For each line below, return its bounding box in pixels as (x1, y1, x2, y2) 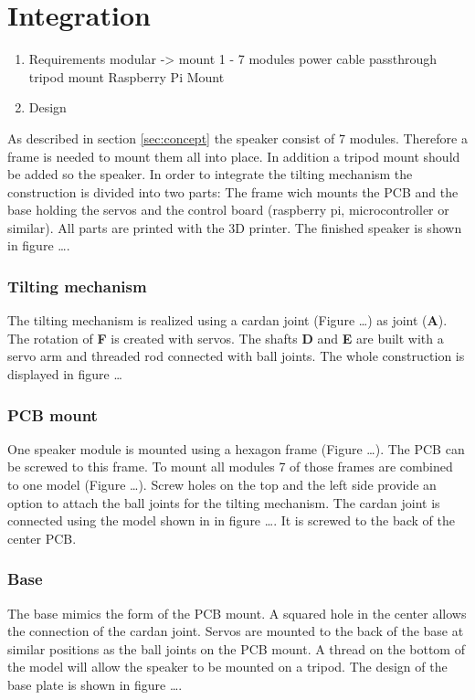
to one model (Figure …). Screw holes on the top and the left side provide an (7, 475, 437, 494)
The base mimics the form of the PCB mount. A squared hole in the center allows (7, 603, 467, 622)
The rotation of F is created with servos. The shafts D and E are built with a (7, 328, 444, 347)
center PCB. (7, 528, 77, 547)
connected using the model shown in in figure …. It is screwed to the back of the (7, 511, 455, 530)
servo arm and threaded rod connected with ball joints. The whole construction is (7, 346, 465, 366)
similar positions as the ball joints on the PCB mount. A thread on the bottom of (7, 639, 465, 658)
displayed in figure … (7, 365, 122, 384)
